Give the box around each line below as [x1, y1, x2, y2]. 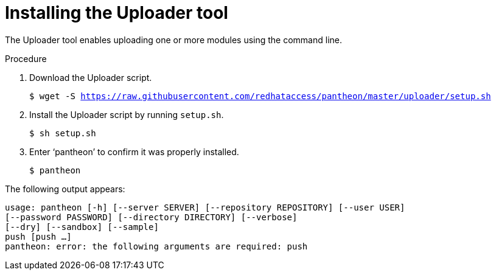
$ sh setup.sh [29, 128, 96, 138]
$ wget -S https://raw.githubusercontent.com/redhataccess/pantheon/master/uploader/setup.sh [29, 91, 491, 101]
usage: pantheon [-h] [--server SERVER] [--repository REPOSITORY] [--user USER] [5, 202, 405, 212]
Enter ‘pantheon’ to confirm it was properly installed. [29, 146, 239, 157]
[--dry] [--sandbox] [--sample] [5, 221, 159, 232]
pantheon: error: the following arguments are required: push [5, 241, 308, 251]
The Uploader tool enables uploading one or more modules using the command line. [5, 34, 343, 45]
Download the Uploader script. [29, 72, 152, 83]
